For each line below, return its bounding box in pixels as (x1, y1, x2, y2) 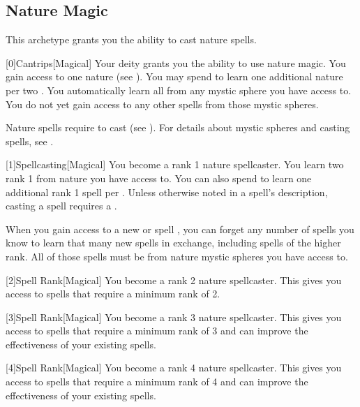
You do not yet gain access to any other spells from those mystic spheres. (6, 96, 319, 111)
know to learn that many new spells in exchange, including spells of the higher (6, 235, 341, 250)
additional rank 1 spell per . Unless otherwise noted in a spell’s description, (6, 184, 328, 199)
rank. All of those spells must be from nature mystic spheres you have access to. (6, 249, 348, 263)
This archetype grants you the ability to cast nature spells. (6, 32, 257, 47)
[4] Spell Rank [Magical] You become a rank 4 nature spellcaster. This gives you (6, 360, 342, 375)
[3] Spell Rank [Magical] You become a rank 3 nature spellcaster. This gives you (6, 309, 342, 324)
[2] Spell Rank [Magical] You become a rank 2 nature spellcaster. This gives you (6, 272, 342, 287)
